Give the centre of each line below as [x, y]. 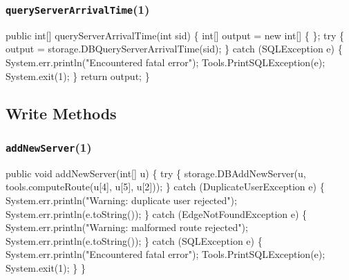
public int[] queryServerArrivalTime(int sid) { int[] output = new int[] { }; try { [175, 35]
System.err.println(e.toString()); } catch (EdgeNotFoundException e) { [157, 213]
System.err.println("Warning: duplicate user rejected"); [121, 200]
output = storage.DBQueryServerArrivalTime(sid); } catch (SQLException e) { [174, 49]
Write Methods [61, 113]
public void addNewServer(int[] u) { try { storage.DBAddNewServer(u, [156, 173]
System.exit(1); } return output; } [78, 76]
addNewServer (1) [49, 147]
